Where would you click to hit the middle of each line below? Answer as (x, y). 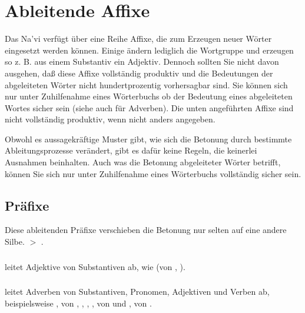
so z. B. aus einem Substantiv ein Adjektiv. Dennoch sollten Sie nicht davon (142, 61)
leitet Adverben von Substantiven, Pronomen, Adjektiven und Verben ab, (137, 292)
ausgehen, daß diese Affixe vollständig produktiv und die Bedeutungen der (139, 73)
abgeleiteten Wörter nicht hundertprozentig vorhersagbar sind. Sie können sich (146, 84)
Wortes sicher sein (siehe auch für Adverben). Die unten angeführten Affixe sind (149, 107)
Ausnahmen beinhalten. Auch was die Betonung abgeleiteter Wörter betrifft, (143, 162)
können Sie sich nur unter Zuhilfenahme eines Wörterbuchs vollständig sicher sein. (153, 173)
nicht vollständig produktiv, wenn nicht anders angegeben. (110, 119)
